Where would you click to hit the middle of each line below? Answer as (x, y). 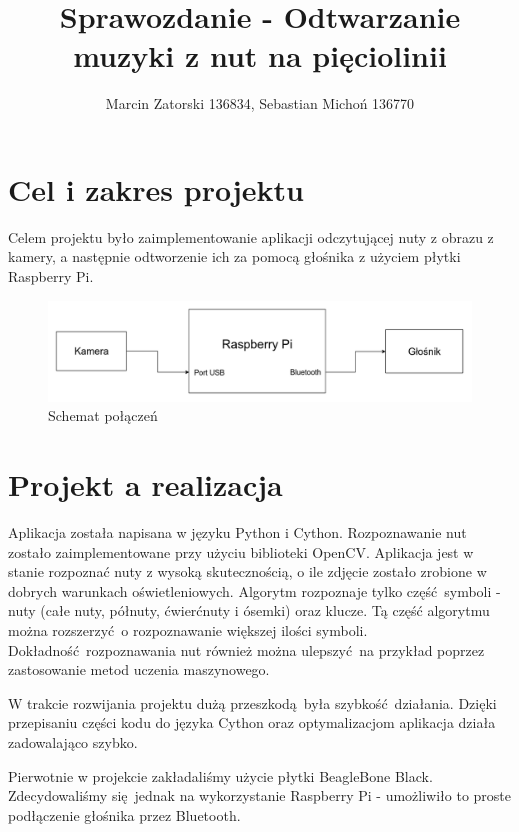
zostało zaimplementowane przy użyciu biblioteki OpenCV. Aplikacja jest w (241, 551)
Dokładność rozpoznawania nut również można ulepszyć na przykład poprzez (246, 649)
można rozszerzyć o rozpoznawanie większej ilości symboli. (188, 629)
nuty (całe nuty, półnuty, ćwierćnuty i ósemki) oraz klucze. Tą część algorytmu (249, 610)
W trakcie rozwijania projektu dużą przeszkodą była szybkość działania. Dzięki (252, 702)
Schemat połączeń (103, 415)
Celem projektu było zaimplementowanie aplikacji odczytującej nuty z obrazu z (251, 236)
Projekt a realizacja (145, 484)
